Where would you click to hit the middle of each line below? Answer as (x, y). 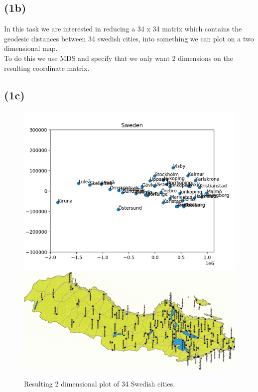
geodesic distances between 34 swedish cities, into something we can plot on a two (129, 38)
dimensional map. (31, 48)
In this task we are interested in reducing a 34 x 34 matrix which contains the (123, 29)
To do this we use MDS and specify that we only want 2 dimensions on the (119, 58)
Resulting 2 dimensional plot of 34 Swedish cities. (100, 384)
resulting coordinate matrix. (47, 68)
